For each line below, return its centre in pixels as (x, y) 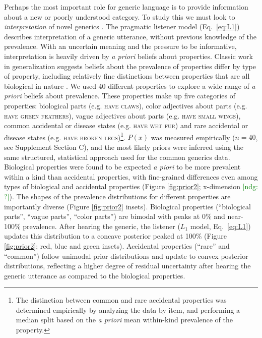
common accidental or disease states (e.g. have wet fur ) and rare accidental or (126, 125)
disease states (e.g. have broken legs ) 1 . (65, 136)
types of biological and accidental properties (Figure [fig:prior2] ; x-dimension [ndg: (131, 186)
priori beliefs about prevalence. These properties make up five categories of (120, 96)
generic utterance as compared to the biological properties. (95, 275)
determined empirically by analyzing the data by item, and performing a (128, 309)
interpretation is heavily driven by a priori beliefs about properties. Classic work (128, 56)
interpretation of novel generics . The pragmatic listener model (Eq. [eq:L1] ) (122, 26)
